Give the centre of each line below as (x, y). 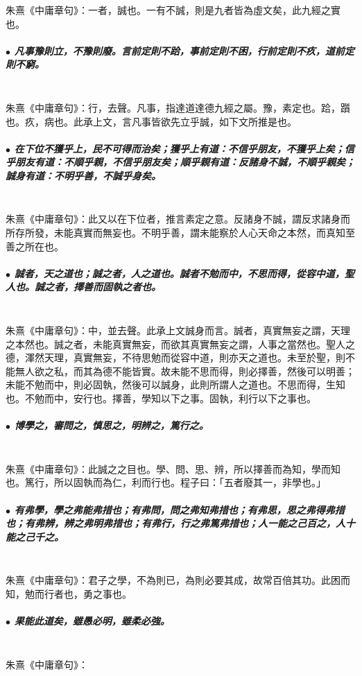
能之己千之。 (35, 536)
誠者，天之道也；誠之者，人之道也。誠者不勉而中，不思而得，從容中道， (179, 273)
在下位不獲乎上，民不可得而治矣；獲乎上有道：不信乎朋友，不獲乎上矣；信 (184, 148)
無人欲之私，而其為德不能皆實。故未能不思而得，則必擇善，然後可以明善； (185, 371)
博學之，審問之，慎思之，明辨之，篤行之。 (111, 425)
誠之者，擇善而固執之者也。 (97, 287)
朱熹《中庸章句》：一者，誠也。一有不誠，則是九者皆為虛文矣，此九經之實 (173, 10)
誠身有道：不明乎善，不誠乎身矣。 (83, 175)
